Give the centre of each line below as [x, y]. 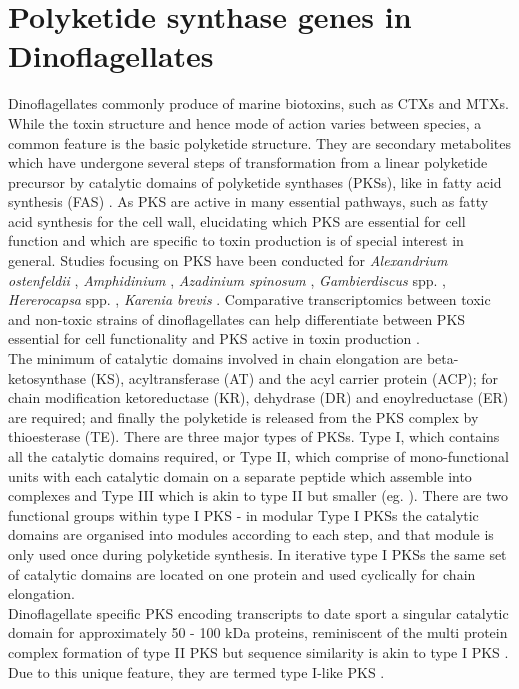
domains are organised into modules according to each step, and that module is [251, 534]
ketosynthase [47, 377]
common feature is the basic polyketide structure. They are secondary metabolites [259, 142]
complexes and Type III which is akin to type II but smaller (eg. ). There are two [258, 495]
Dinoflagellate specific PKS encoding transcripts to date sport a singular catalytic [258, 612]
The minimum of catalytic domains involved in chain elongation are [215, 358]
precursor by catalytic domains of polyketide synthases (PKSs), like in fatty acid [255, 181]
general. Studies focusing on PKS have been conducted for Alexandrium [228, 260]
